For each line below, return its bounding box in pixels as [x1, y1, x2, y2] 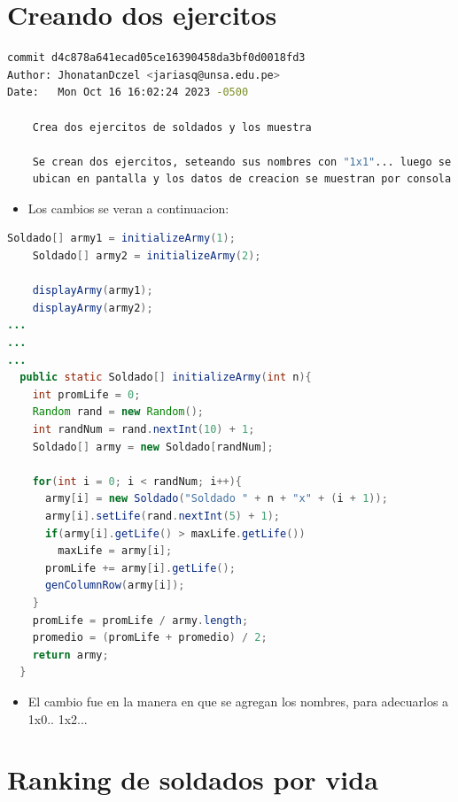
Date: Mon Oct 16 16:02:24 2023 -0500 [7, 86, 249, 99]
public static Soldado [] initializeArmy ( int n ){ [19, 371, 312, 384]
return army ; [32, 648, 109, 661]
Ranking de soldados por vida [7, 761, 378, 798]
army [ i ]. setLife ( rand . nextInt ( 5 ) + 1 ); [44, 509, 281, 522]
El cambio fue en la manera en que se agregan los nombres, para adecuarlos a [27, 691, 449, 710]
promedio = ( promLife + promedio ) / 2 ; [32, 631, 268, 644]
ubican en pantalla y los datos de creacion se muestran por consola [32, 173, 452, 186]
